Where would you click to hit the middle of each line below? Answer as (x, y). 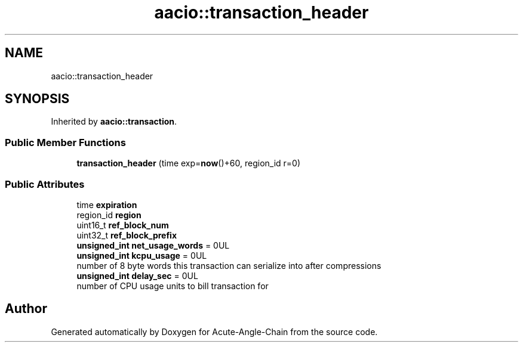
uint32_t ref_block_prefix (127, 235)
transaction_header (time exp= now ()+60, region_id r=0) (189, 163)
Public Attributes (45, 184)
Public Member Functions (65, 142)
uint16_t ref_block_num (123, 225)
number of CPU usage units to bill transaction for (173, 286)
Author (26, 309)
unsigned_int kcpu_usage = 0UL (142, 255)
